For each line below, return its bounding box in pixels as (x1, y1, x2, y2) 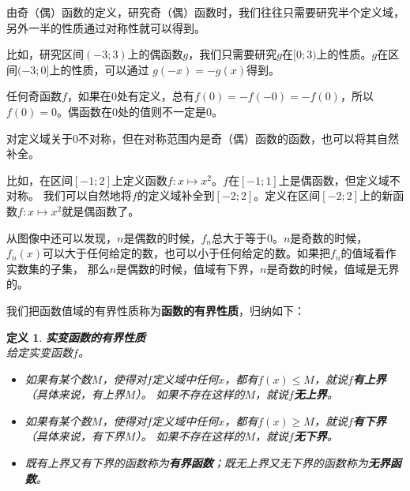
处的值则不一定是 (118, 103, 206, 119)
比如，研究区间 (6, 46, 84, 62)
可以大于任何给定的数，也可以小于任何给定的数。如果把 (43, 245, 331, 261)
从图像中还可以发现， (6, 229, 117, 245)
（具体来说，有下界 (24, 428, 125, 444)
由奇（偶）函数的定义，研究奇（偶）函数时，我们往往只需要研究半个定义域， (6, 4, 404, 20)
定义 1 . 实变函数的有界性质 (6, 328, 145, 345)
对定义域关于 (6, 129, 73, 146)
